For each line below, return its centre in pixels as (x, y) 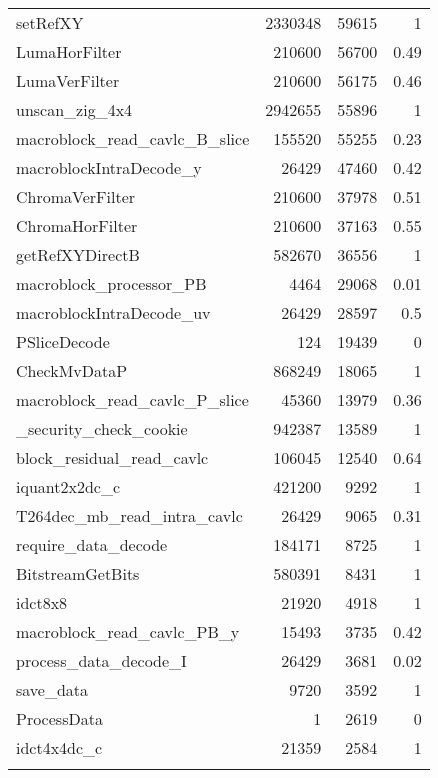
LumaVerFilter (68, 80)
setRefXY (50, 22)
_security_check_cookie (102, 428)
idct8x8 (42, 602)
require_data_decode (92, 544)
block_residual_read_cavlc (112, 457)
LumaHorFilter (69, 51)
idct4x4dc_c (59, 747)
